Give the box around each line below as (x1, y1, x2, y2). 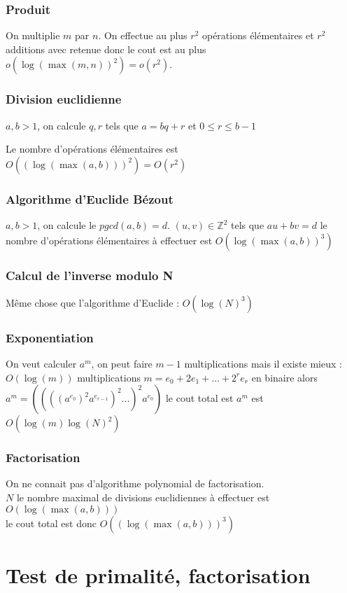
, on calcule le (37, 218, 97, 232)
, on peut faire (91, 356, 153, 371)
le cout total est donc (6, 515, 97, 530)
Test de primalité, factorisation (6, 560, 311, 589)
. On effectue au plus (98, 28, 187, 43)
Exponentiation (6, 328, 94, 346)
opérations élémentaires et (201, 28, 314, 43)
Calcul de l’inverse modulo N (6, 266, 173, 284)
